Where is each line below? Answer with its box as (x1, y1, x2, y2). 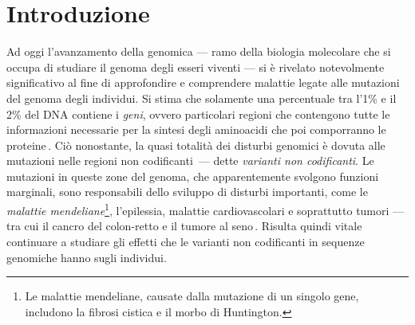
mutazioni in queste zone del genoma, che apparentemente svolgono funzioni (6, 167, 379, 184)
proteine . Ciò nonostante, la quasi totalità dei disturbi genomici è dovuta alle (6, 136, 385, 153)
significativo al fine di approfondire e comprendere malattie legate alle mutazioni (6, 74, 400, 91)
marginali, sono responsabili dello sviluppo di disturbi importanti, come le (6, 183, 368, 200)
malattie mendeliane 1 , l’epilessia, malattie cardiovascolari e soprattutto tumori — (6, 200, 405, 218)
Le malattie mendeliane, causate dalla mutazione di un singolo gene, (25, 288, 359, 304)
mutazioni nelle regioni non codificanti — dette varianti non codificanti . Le (6, 152, 374, 169)
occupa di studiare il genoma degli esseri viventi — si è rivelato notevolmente (6, 58, 385, 75)
